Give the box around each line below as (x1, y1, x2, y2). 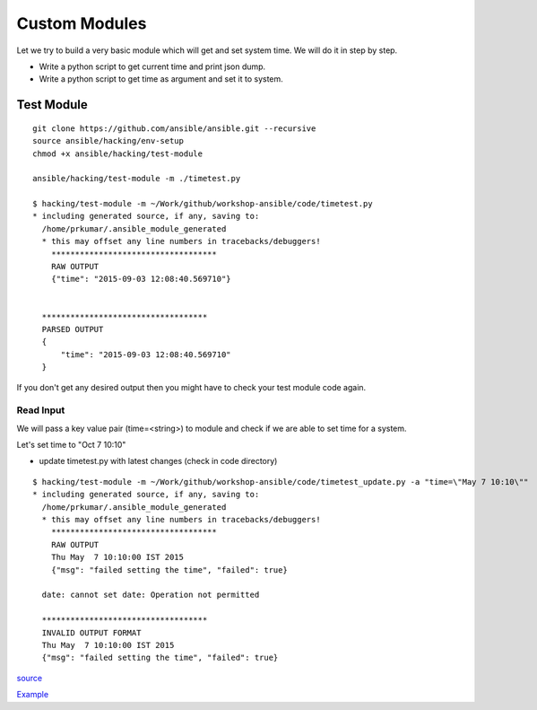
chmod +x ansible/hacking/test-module (32, 148, 204, 159)
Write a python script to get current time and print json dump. (39, 61, 266, 72)
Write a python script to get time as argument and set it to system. (39, 74, 284, 84)
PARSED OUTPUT (41, 324, 104, 334)
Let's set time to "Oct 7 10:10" (16, 440, 126, 451)
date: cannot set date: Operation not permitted (41, 590, 260, 600)
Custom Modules (16, 13, 147, 33)
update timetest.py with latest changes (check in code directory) (39, 456, 278, 467)
